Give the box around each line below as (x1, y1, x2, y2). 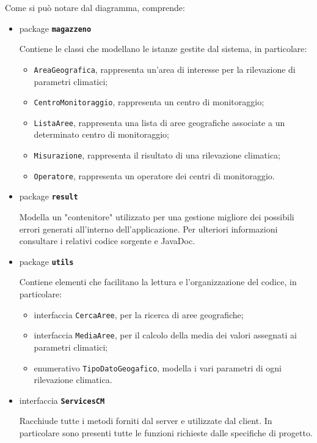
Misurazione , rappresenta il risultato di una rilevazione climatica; (34, 149, 281, 161)
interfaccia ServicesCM (19, 393, 105, 406)
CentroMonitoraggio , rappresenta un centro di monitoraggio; (34, 95, 264, 108)
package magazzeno (19, 21, 92, 34)
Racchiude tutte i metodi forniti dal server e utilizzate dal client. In (19, 414, 272, 427)
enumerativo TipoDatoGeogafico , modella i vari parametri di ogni (34, 361, 282, 374)
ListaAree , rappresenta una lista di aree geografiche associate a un (34, 116, 285, 128)
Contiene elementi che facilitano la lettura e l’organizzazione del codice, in (19, 275, 297, 288)
